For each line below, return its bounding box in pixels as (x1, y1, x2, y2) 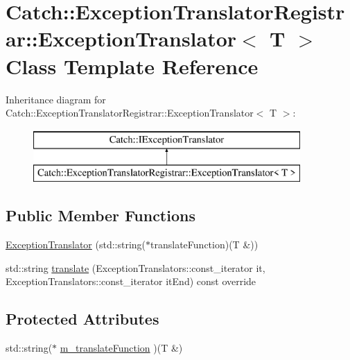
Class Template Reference (6, 51, 259, 80)
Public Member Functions (6, 205, 195, 226)
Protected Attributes (6, 308, 159, 329)
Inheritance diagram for (6, 92, 106, 106)
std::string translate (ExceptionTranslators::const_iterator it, (6, 260, 265, 275)
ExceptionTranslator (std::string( (6, 237, 146, 252)
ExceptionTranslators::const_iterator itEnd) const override (6, 274, 256, 289)
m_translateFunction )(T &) (60, 341, 183, 355)
